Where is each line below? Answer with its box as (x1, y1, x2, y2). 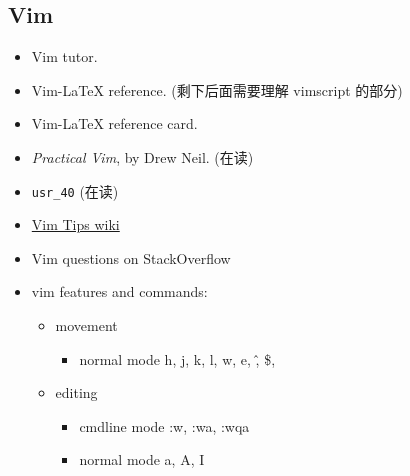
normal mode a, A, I (79, 449, 205, 470)
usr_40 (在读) (31, 180, 119, 201)
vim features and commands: (31, 281, 208, 302)
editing (55, 382, 98, 403)
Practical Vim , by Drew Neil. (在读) (31, 146, 254, 167)
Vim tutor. (31, 46, 98, 67)
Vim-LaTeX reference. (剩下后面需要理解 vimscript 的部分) (31, 79, 403, 100)
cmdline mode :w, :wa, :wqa (79, 415, 250, 436)
